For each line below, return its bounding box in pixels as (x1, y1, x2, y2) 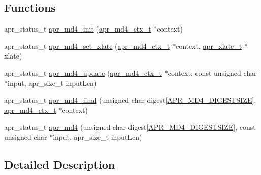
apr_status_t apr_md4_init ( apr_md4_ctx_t (4, 23, 151, 34)
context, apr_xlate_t (175, 40, 242, 51)
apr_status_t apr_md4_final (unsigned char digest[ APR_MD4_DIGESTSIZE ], (4, 95, 256, 105)
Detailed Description (4, 156, 115, 172)
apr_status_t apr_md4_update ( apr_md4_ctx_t (4, 67, 162, 78)
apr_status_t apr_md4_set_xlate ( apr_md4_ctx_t (4, 40, 170, 51)
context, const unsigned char (168, 67, 257, 78)
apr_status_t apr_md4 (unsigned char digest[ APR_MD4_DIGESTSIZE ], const (4, 122, 256, 132)
